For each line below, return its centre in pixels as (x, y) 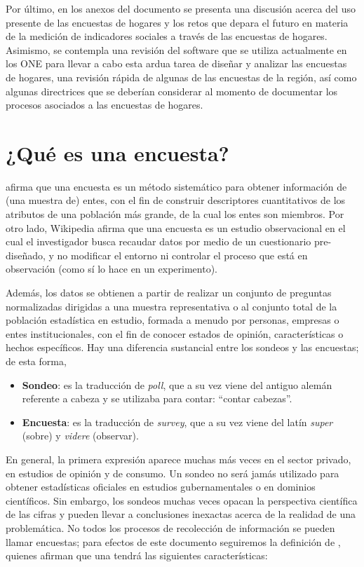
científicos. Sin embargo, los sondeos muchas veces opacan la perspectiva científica (182, 500)
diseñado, (26, 255)
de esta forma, (36, 361)
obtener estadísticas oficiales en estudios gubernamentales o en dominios (161, 487)
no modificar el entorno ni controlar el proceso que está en (182, 255)
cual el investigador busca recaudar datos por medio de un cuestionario (159, 241)
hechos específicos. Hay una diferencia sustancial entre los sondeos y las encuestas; (182, 347)
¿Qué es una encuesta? (117, 152)
